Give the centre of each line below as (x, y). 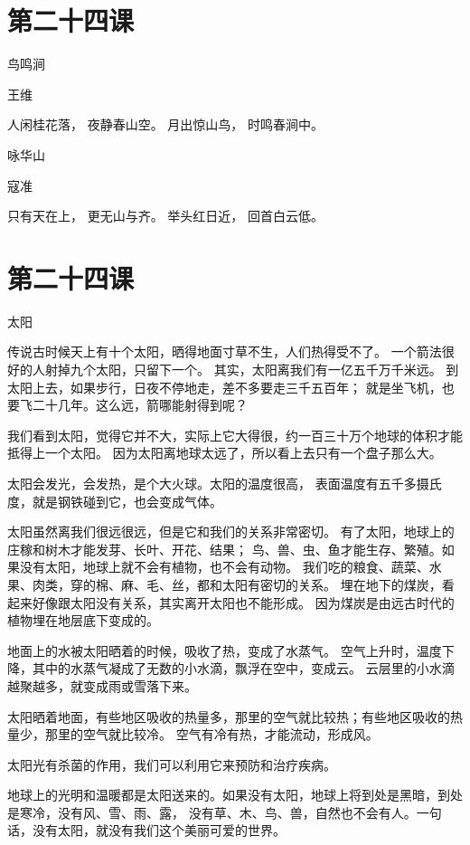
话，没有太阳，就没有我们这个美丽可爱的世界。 (146, 830)
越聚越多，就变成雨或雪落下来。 (102, 685)
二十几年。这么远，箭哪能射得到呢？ (140, 405)
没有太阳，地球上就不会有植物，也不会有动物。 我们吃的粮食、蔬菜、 (224, 567)
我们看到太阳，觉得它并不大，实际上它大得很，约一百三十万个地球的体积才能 (235, 435)
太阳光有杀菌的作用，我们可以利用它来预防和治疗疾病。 (172, 764)
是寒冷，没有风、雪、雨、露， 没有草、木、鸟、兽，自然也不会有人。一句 (225, 812)
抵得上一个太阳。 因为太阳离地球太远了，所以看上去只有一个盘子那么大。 (225, 453)
